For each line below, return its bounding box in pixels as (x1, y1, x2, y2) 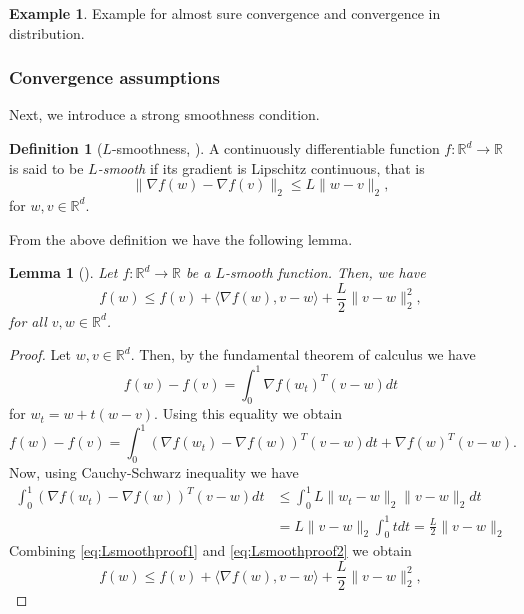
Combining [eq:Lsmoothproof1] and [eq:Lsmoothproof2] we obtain (9, 540, 412, 561)
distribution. (9, 22, 85, 43)
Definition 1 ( (9, 138, 103, 158)
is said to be (9, 157, 84, 178)
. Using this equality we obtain (154, 403, 343, 424)
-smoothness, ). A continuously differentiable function (111, 138, 440, 158)
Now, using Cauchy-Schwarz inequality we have (9, 462, 299, 483)
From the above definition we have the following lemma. (9, 228, 353, 249)
